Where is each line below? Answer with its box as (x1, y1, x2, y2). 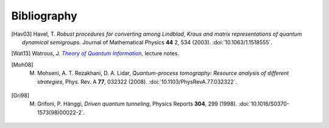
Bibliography (11, 9, 77, 22)
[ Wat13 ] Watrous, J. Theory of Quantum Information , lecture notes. (11, 50, 180, 57)
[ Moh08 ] (11, 61, 34, 68)
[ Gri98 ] (11, 92, 30, 99)
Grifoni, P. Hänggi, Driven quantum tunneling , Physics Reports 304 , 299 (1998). (37, 100, 238, 107)
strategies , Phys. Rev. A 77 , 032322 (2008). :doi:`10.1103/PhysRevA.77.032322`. (37, 78, 238, 85)
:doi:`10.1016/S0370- (238, 100, 289, 107)
